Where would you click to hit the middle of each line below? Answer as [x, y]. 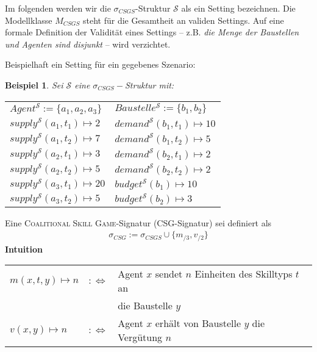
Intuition [24, 249]
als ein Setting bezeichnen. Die [238, 8]
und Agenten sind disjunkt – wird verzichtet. [88, 44]
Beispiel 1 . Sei [34, 84]
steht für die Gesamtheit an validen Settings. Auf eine [183, 20]
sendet [169, 274]
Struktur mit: [150, 84]
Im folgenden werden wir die [58, 8]
